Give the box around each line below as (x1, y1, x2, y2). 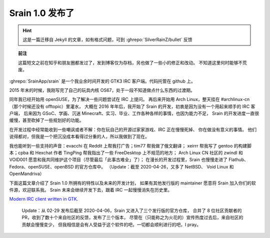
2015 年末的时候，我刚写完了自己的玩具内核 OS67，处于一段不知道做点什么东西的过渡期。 (9, 87, 195, 93)
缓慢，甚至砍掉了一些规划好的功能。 (9, 117, 84, 123)
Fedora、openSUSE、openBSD (9, 163, 74, 169)
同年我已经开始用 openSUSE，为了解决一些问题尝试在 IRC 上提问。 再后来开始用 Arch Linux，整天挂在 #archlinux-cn (9, 96, 250, 102)
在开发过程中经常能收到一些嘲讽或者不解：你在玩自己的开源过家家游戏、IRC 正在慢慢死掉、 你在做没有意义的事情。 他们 (9, 126, 257, 132)
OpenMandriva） (9, 170, 44, 177)
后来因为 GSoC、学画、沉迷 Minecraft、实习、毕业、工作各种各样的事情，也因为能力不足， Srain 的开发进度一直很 (23, 110, 259, 116)
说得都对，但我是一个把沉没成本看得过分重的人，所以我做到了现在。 (9, 133, 149, 139)
